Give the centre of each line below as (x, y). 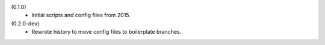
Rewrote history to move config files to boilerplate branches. (107, 32)
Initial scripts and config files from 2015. (81, 15)
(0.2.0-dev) (25, 23)
